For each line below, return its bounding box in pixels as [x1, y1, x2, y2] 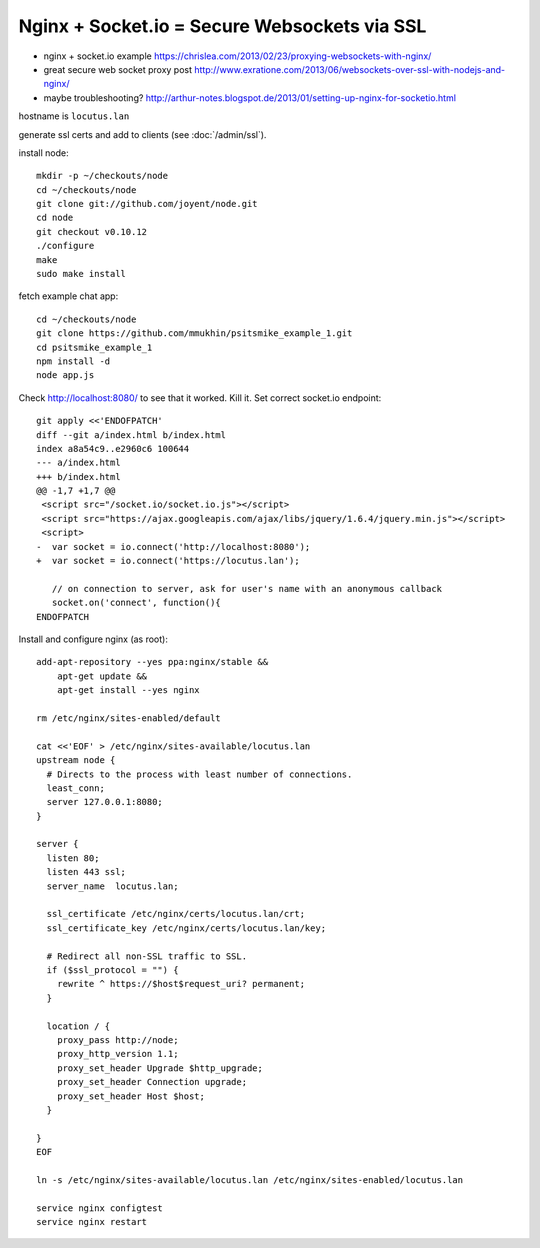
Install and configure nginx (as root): [18, 633, 169, 645]
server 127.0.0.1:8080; [46, 796, 164, 808]
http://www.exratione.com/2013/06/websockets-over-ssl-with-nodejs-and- [194, 63, 506, 75]
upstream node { [36, 755, 116, 766]
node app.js [36, 370, 95, 381]
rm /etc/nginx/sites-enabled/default [36, 712, 222, 724]
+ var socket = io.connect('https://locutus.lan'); [36, 555, 300, 567]
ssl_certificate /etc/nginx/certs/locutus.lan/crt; [46, 908, 305, 920]
